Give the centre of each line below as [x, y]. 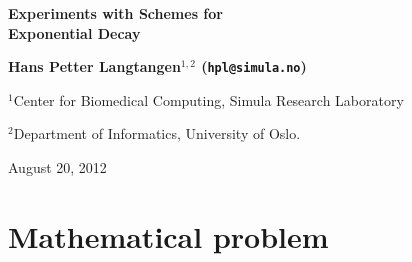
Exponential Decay [74, 32]
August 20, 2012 [57, 167]
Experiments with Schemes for [115, 13]
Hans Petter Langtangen [94, 66]
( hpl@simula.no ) [254, 66]
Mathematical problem [168, 235]
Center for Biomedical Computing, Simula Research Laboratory [208, 99]
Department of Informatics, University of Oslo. [157, 133]
